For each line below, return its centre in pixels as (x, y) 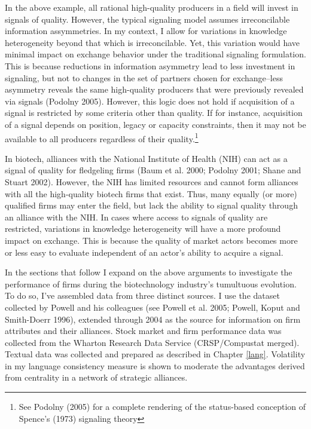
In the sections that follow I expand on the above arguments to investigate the (149, 272)
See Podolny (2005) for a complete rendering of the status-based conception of (162, 407)
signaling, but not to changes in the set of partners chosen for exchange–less (144, 77)
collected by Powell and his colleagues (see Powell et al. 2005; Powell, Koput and (153, 307)
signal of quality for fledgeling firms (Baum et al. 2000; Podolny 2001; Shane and (153, 170)
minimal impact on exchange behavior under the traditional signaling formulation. (155, 54)
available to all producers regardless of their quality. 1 (102, 137)
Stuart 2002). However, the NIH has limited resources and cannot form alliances (152, 181)
